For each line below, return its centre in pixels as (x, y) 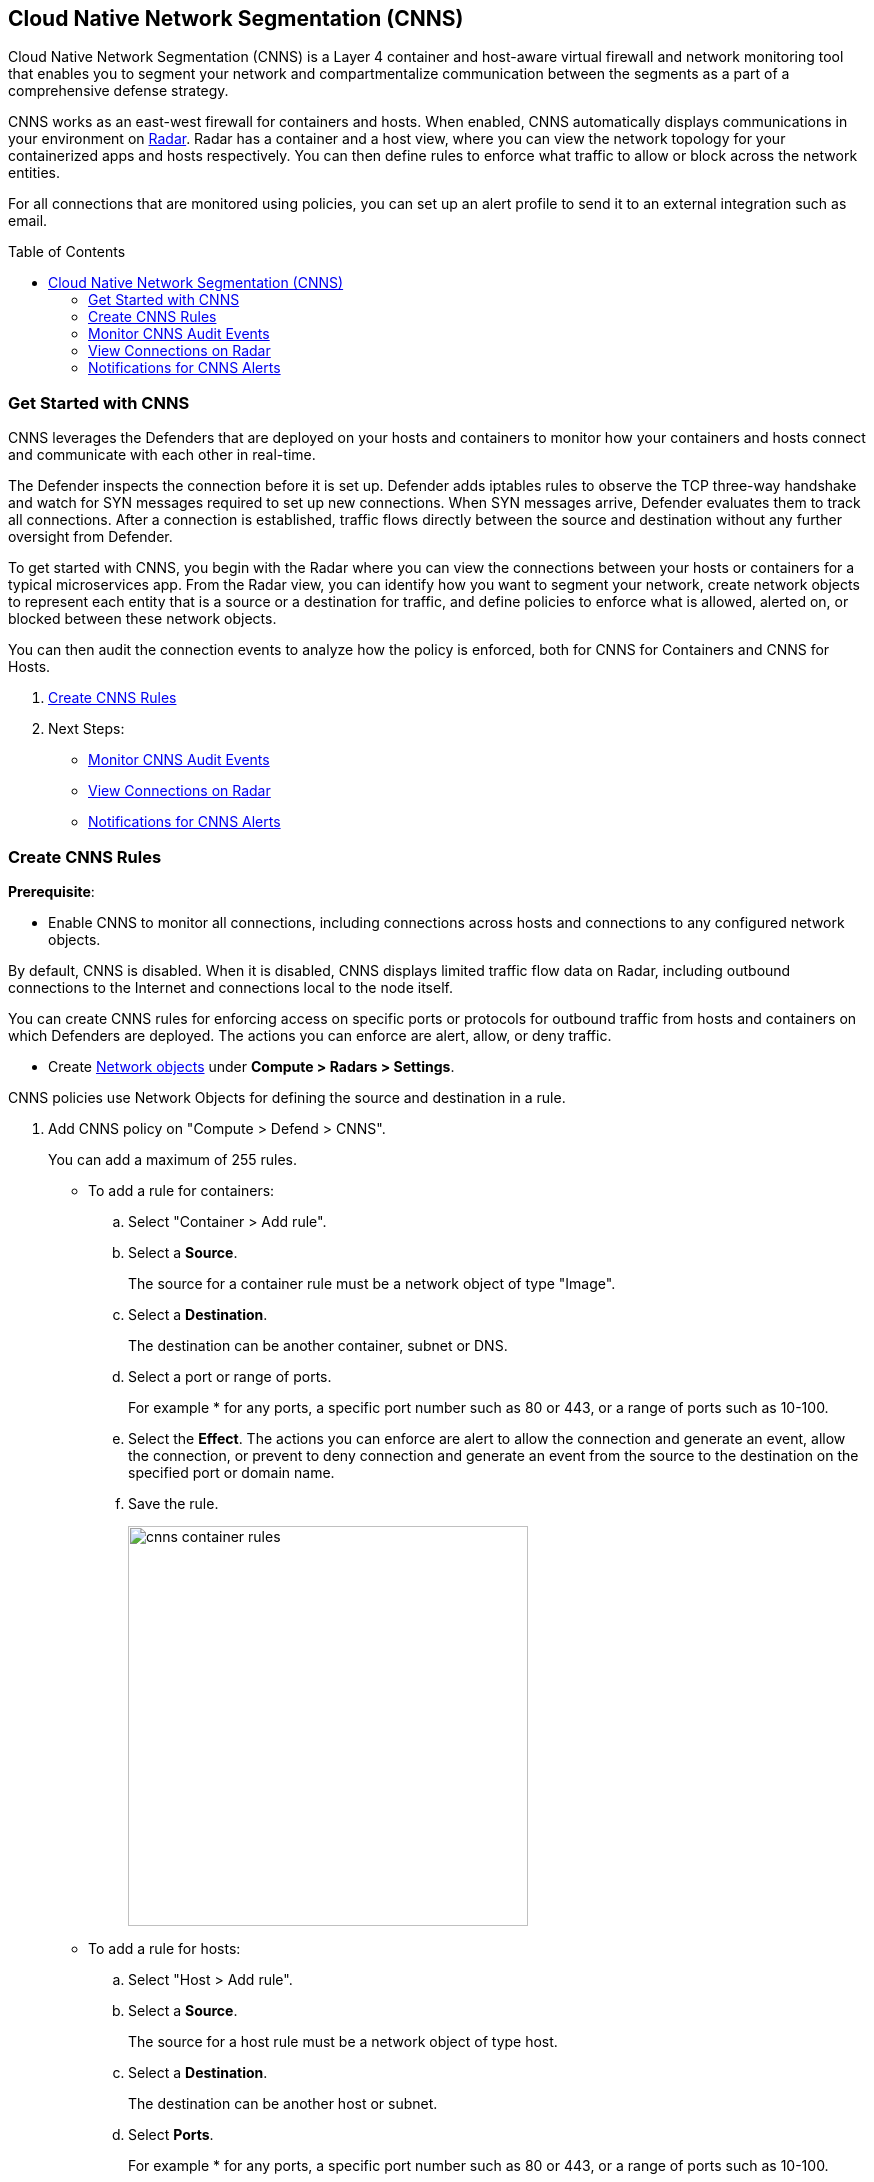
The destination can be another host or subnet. (283, 2103)
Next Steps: (86, 729)
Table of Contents (67, 252)
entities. (34, 173)
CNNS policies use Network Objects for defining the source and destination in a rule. (287, 1097)
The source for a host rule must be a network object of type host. (343, 2041)
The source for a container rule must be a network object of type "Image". (372, 1283)
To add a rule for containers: (181, 1190)
